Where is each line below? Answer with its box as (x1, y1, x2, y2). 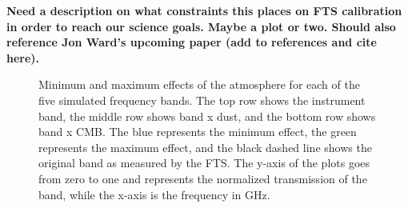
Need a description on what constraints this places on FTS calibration (6, 2, 402, 18)
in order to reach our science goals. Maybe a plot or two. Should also (6, 18, 396, 34)
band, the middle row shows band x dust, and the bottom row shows (38, 107, 376, 124)
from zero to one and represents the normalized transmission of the (38, 170, 367, 186)
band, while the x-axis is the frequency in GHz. (38, 186, 270, 202)
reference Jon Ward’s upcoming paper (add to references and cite (6, 34, 377, 50)
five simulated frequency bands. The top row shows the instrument (38, 91, 366, 108)
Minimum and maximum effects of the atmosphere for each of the (38, 76, 360, 93)
